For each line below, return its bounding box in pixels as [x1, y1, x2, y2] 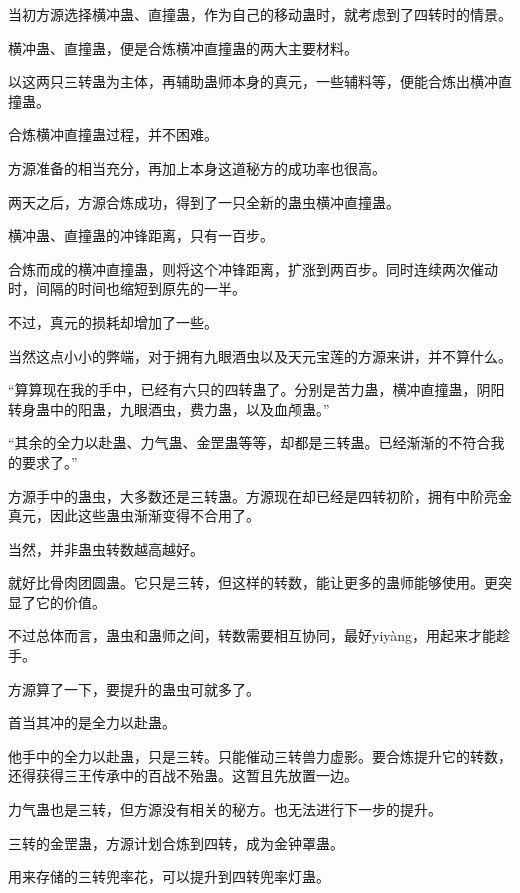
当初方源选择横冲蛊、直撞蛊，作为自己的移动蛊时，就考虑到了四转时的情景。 [8, 4, 512, 24]
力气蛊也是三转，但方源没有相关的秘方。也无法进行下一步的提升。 [8, 799, 442, 820]
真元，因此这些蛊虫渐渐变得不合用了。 [8, 505, 260, 526]
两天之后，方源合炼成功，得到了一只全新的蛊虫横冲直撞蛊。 [8, 191, 400, 212]
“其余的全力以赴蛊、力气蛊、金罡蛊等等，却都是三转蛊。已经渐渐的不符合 [8, 432, 491, 453]
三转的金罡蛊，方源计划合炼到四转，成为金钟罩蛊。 [8, 832, 344, 853]
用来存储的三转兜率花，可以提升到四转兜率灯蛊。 [8, 866, 330, 887]
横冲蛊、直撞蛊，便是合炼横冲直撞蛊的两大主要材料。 [8, 37, 358, 58]
